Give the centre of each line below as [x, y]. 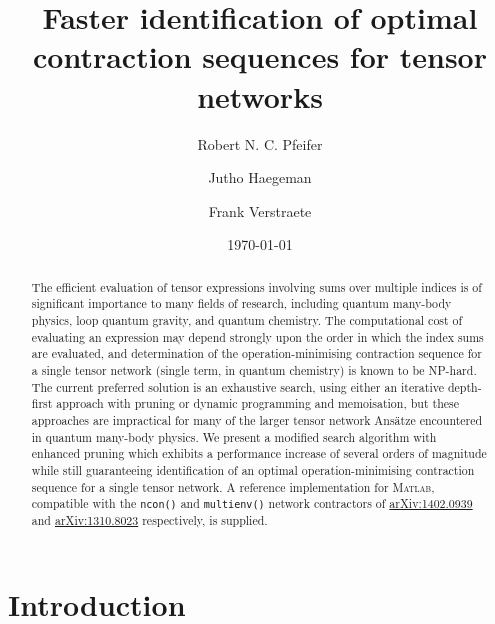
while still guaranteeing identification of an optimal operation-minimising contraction [253, 469]
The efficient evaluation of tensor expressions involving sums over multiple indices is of [256, 286]
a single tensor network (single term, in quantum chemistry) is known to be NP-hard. [254, 369]
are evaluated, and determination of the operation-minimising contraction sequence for [256, 353]
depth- [464, 386]
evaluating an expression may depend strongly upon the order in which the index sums [257, 336]
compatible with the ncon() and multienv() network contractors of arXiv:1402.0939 [252, 503]
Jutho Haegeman [260, 177]
